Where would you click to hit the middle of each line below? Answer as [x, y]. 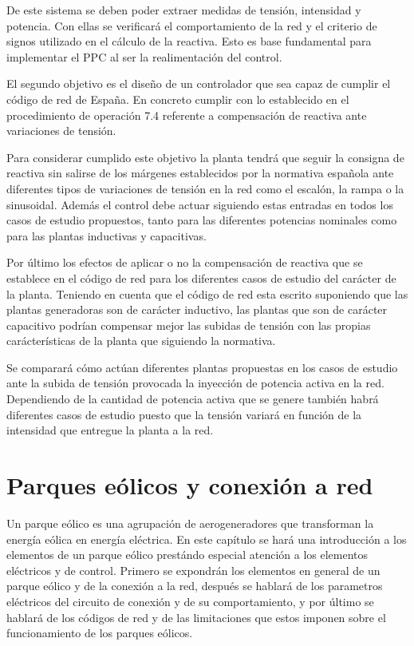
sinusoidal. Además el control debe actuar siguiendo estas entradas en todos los [200, 204]
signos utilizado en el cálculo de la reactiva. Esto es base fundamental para [189, 41]
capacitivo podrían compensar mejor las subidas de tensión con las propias [189, 325]
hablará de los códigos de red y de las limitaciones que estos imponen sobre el [196, 617]
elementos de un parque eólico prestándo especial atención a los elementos [187, 555]
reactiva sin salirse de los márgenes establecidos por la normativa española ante [200, 173]
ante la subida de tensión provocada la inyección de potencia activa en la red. [195, 383]
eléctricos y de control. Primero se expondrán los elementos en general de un [193, 570]
